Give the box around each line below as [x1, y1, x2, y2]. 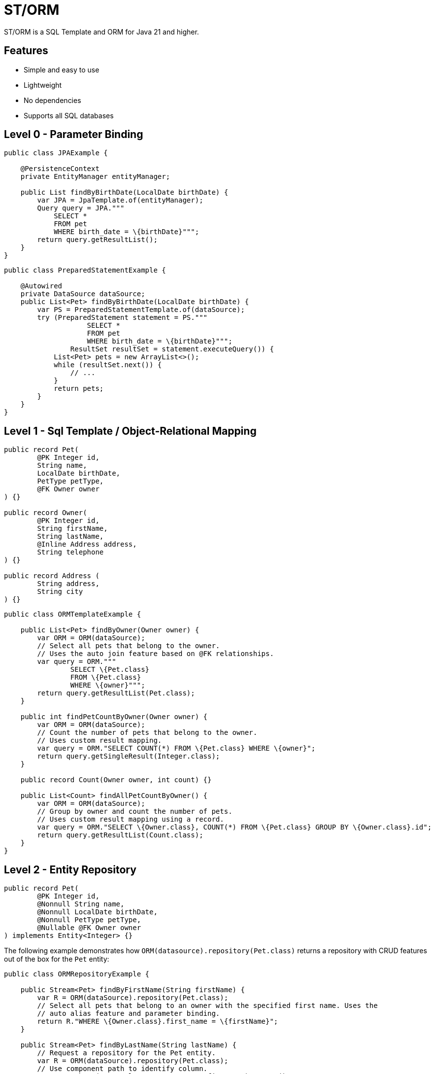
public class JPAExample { [4, 149, 108, 157]
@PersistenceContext [20, 165, 100, 173]
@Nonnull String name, [37, 900, 125, 908]
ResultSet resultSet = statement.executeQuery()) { [70, 345, 274, 353]
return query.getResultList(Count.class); [37, 831, 203, 839]
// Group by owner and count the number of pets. [37, 807, 233, 816]
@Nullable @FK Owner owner [37, 924, 141, 932]
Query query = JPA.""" [37, 204, 125, 212]
